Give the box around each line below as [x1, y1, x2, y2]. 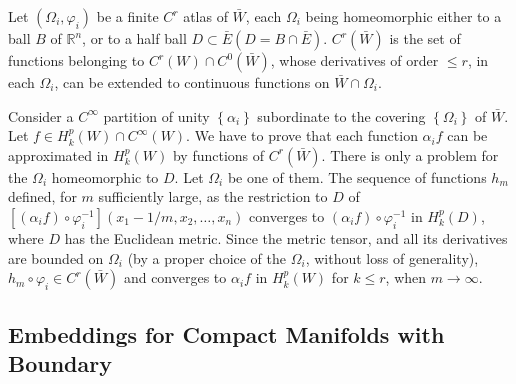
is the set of [389, 28, 461, 48]
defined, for [8, 186, 77, 207]
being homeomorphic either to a [305, 6, 502, 26]
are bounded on [8, 247, 104, 268]
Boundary [8, 347, 112, 378]
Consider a [8, 105, 74, 126]
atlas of [183, 6, 228, 26]
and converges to [123, 267, 227, 288]
